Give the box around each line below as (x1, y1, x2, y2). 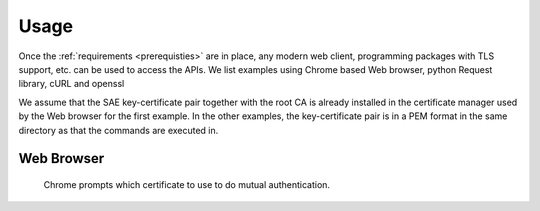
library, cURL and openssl (18, 78, 125, 90)
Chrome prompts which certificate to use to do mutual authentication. (43, 178, 330, 190)
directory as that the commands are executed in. (18, 124, 219, 136)
